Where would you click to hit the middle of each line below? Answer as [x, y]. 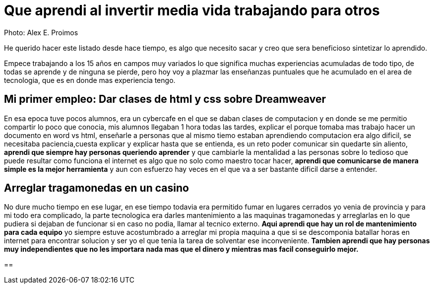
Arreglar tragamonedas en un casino [96, 188]
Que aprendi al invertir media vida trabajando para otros [192, 10]
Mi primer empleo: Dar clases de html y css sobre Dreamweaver [165, 99]
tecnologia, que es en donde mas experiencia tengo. [90, 80]
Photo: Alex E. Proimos [41, 32]
